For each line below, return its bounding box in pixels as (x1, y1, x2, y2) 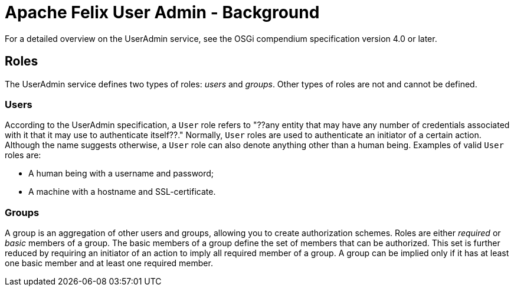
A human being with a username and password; (28, 168, 214, 179)
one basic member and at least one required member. (5, 258, 213, 269)
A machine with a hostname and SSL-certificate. (28, 187, 216, 197)
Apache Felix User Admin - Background (5, 2, 320, 22)
